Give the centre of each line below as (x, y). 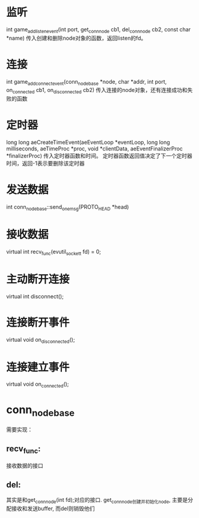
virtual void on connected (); (38, 385)
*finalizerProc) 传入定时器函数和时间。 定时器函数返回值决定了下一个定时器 (99, 156)
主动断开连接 (38, 279)
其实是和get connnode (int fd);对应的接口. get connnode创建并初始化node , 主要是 (97, 501)
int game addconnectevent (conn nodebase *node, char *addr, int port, (87, 82)
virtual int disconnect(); (35, 296)
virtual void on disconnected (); (41, 340)
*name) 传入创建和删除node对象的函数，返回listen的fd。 (76, 38)
